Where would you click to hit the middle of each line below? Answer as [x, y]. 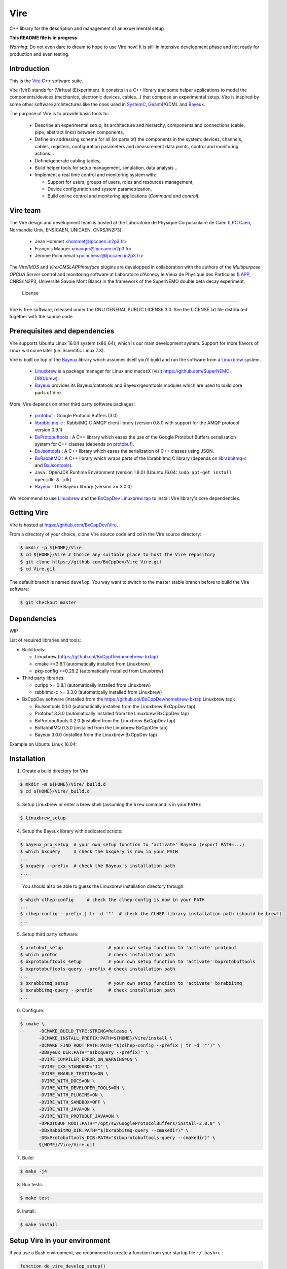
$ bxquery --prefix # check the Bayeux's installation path [98, 866]
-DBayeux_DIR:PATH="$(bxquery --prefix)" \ [94, 1052]
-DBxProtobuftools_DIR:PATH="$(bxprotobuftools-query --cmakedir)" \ [127, 1138]
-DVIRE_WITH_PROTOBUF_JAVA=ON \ [79, 1116]
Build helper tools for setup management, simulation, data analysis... [106, 168]
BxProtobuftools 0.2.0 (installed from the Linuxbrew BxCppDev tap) [105, 720]
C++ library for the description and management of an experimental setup [87, 28]
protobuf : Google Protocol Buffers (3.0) [76, 416]
